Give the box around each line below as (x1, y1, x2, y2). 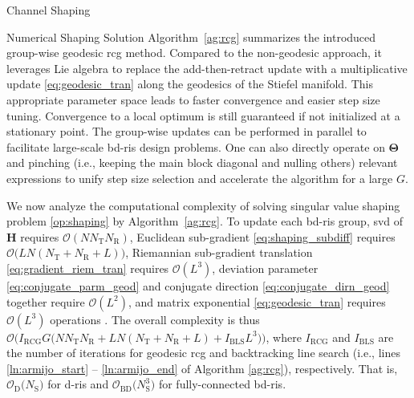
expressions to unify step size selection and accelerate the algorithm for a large (6, 169, 393, 186)
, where (266, 328, 302, 345)
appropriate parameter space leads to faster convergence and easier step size (6, 91, 380, 108)
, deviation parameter (212, 259, 319, 276)
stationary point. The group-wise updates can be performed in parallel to (6, 123, 367, 140)
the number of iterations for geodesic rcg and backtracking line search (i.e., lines (6, 344, 400, 361)
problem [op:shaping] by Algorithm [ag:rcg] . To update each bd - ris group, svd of (6, 213, 404, 229)
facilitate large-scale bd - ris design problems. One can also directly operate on (6, 138, 385, 155)
